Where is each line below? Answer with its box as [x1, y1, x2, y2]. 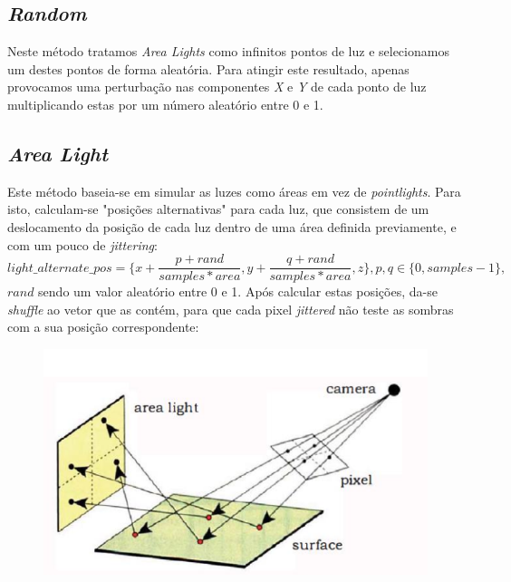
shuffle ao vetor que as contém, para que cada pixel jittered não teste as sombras [7, 299, 454, 318]
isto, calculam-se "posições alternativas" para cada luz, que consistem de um [7, 199, 429, 218]
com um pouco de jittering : [7, 235, 158, 254]
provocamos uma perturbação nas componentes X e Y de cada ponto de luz [7, 77, 427, 96]
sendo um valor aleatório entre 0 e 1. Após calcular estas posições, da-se [38, 282, 438, 301]
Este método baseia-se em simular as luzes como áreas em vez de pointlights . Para [7, 181, 461, 200]
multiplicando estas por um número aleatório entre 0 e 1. [7, 94, 323, 113]
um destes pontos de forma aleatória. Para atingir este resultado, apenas [7, 59, 410, 78]
